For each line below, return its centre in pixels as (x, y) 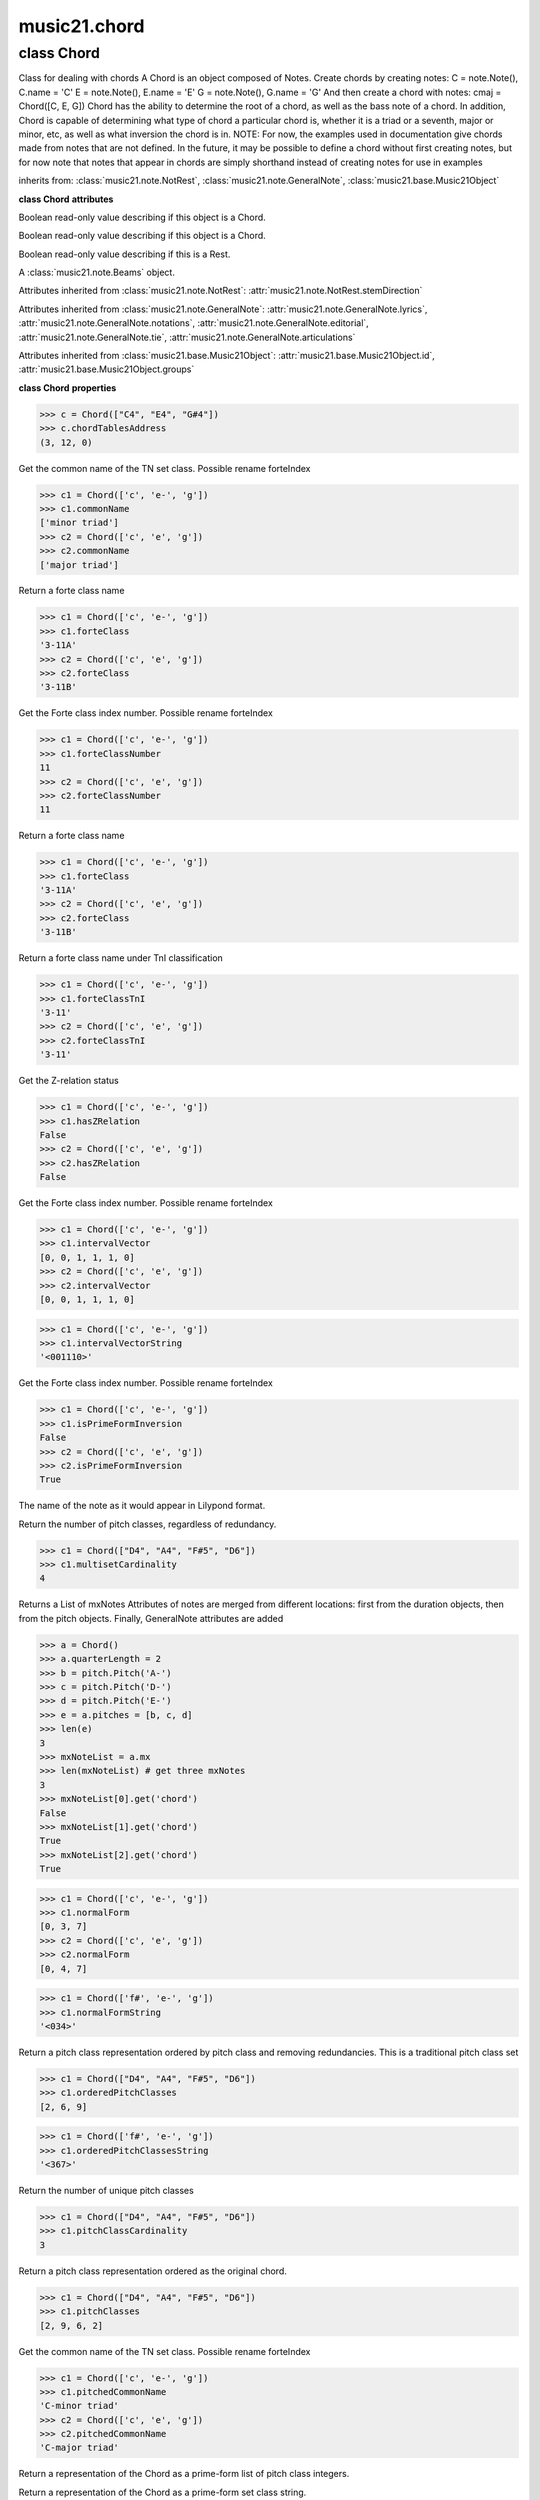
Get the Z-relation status (68, 1081)
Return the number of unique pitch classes (106, 2191)
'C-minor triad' (79, 2406)
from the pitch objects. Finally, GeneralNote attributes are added (151, 1618)
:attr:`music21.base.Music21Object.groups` (106, 369)
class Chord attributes (66, 199)
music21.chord (81, 26)
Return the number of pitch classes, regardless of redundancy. (147, 1524)
